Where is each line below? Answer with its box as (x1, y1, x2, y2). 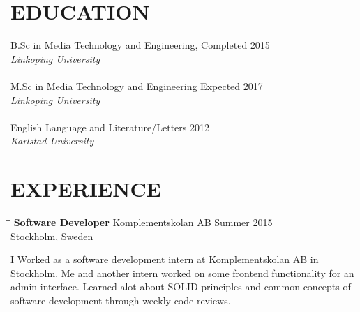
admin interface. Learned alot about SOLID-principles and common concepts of (10, 279, 351, 294)
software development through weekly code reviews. (10, 292, 231, 307)
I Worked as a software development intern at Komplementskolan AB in (10, 252, 319, 267)
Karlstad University (10, 133, 94, 148)
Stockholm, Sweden (10, 228, 93, 243)
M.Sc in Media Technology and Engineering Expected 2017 (10, 78, 263, 93)
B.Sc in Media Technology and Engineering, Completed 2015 (10, 38, 270, 52)
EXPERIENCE (10, 174, 161, 203)
